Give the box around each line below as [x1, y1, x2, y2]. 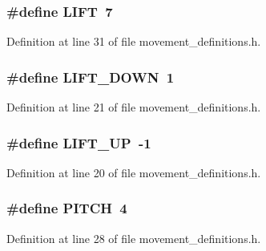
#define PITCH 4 [6, 198, 127, 218]
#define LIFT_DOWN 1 [6, 67, 175, 87]
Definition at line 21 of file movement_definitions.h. [6, 99, 261, 115]
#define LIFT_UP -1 [6, 132, 151, 152]
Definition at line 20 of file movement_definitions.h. [6, 164, 261, 180]
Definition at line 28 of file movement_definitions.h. [6, 229, 261, 246]
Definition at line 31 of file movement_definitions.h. [6, 33, 261, 50]
